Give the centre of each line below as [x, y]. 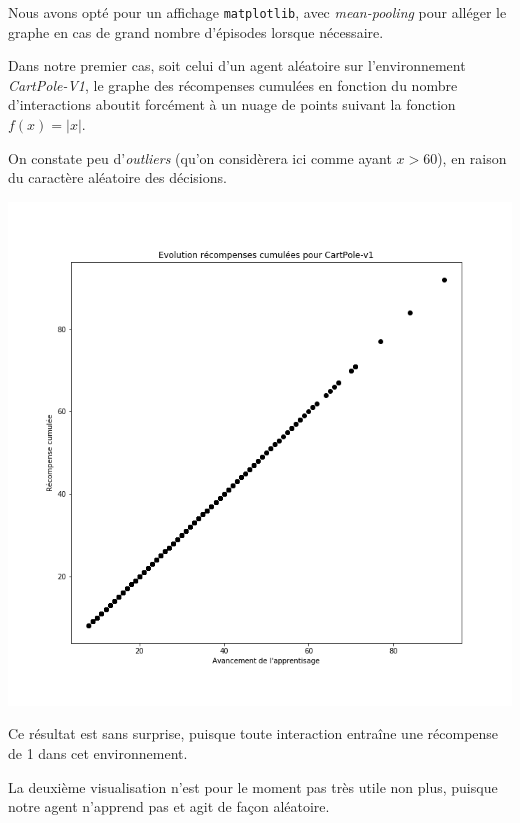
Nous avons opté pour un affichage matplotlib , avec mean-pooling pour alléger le [257, 12]
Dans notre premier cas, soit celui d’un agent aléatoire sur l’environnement [237, 65]
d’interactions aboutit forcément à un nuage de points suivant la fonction [232, 104]
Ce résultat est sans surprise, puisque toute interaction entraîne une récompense [253, 733]
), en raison [472, 157]
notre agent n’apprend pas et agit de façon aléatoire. [169, 806]
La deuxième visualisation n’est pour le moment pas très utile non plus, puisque [253, 786]
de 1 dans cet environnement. [98, 753]
